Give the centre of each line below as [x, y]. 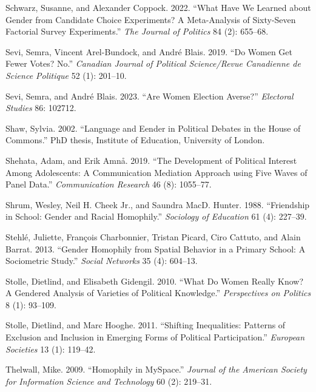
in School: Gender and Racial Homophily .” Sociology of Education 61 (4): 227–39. [156, 216]
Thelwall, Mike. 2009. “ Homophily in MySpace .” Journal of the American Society [156, 369]
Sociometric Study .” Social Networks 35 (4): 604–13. [102, 261]
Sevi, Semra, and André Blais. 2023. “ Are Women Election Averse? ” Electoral [150, 96]
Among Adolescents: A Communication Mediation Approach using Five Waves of [156, 172]
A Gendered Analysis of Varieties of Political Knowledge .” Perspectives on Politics [158, 293]
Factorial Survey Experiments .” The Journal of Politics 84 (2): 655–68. [137, 31]
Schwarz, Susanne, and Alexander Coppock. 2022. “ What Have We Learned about [158, 7]
